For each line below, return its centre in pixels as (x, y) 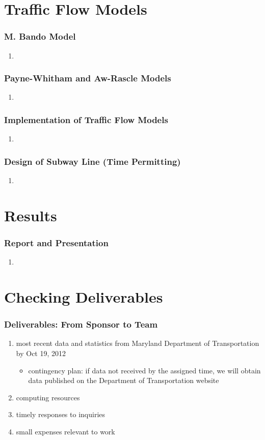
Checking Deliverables (84, 297)
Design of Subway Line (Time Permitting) (92, 161)
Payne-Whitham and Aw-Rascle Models (88, 78)
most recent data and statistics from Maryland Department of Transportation (138, 343)
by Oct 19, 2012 (41, 353)
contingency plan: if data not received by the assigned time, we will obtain (144, 370)
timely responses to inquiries (61, 414)
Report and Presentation (56, 242)
